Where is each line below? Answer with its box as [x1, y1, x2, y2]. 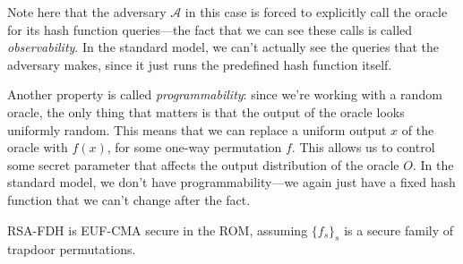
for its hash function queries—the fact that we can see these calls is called [7, 20, 413, 38]
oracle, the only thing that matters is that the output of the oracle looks [7, 102, 405, 121]
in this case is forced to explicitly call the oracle [184, 3, 448, 21]
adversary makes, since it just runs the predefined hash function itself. [7, 55, 392, 73]
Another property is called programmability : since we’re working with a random [7, 85, 442, 104]
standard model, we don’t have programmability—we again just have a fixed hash [7, 173, 456, 192]
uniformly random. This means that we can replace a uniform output [7, 120, 387, 139]
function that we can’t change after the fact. [7, 190, 251, 209]
